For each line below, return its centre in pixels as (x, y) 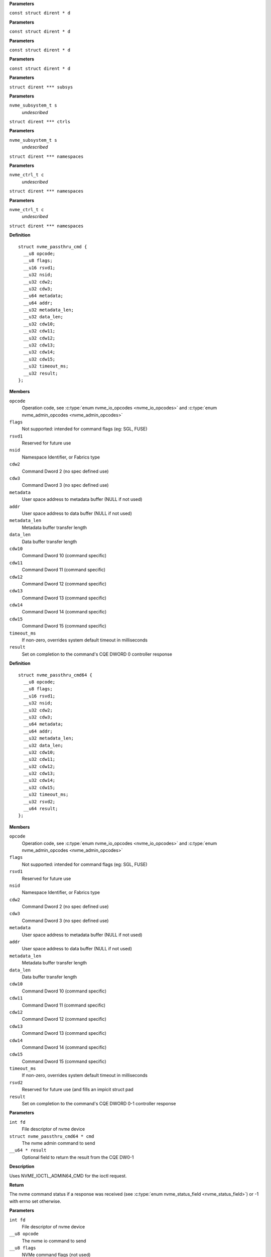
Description (22, 1166)
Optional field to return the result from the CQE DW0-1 (78, 1157)
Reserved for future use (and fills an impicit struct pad (78, 1090)
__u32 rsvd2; (39, 801)
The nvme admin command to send (58, 1143)
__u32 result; (41, 373)
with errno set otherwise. (35, 1201)
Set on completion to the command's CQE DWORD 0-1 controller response (99, 1104)
